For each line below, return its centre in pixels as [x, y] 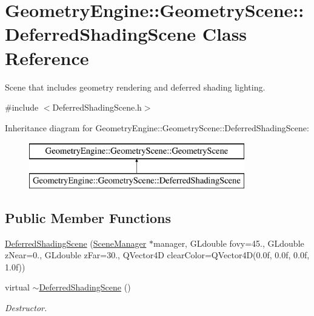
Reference [47, 57]
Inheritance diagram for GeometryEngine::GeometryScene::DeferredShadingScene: [157, 127]
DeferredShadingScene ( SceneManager [76, 243]
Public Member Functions [88, 217]
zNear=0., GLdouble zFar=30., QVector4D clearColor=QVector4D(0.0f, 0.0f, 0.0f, [157, 255]
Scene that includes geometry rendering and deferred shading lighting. [135, 87]
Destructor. [26, 308]
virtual [17, 287]
